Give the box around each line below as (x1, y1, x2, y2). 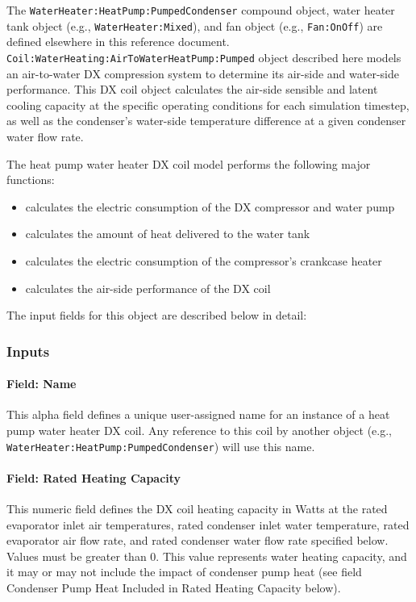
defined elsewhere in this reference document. (6, 33, 230, 50)
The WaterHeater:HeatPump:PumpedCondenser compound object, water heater (6, 2, 395, 18)
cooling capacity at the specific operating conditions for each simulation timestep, (6, 96, 410, 113)
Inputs (6, 341, 50, 361)
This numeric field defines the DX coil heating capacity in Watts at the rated (6, 500, 388, 516)
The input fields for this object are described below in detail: (6, 307, 307, 324)
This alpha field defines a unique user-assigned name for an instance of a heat (6, 406, 390, 423)
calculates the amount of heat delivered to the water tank (25, 225, 310, 242)
